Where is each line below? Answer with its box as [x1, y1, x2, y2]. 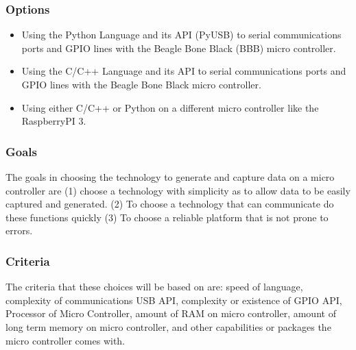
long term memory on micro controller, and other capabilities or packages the [5, 319, 331, 334]
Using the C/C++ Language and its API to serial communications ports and [21, 64, 346, 78]
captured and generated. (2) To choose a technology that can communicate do [5, 197, 334, 211]
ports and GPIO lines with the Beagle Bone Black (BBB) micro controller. [21, 40, 336, 55]
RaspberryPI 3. [21, 114, 86, 128]
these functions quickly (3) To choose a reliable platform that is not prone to [5, 210, 329, 224]
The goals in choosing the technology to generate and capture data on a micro [5, 170, 335, 184]
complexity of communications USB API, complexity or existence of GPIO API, [5, 292, 342, 307]
